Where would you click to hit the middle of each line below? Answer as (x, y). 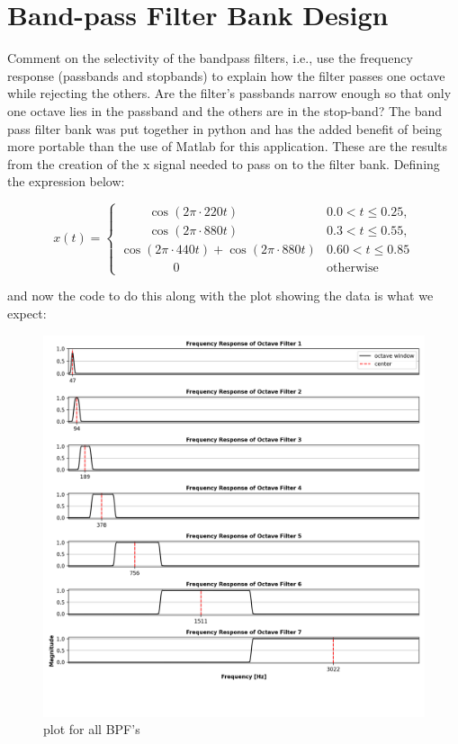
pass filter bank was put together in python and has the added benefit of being (225, 128)
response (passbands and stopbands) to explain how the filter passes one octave (226, 75)
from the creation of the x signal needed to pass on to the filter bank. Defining (224, 163)
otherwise (353, 269)
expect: (27, 314)
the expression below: (66, 181)
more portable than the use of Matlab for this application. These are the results (228, 146)
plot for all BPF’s (92, 729)
